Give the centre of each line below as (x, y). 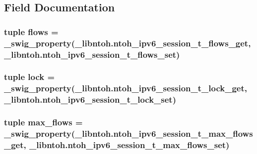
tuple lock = (30, 77)
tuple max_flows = (43, 122)
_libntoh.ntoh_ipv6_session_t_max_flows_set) (129, 144)
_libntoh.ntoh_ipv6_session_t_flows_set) (92, 54)
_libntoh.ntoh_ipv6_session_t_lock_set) (90, 99)
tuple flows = (31, 31)
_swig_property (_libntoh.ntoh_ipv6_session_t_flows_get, (128, 43)
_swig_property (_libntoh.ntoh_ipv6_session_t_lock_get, (126, 88)
